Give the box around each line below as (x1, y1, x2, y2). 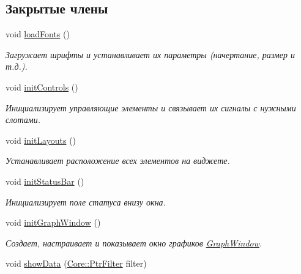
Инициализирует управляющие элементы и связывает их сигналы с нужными (6, 101, 296, 114)
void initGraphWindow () (6, 216, 101, 229)
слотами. (6, 113, 41, 126)
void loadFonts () (6, 28, 70, 40)
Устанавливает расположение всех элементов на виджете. (6, 154, 230, 167)
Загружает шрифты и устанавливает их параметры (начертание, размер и (6, 48, 295, 61)
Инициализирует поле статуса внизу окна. (6, 195, 166, 208)
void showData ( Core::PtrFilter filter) (6, 257, 147, 270)
